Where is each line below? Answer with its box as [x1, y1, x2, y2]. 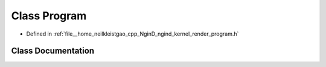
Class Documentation [11, 46, 95, 56]
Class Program [11, 9, 87, 22]
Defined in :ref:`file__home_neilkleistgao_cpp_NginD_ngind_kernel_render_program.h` [26, 30, 239, 37]
